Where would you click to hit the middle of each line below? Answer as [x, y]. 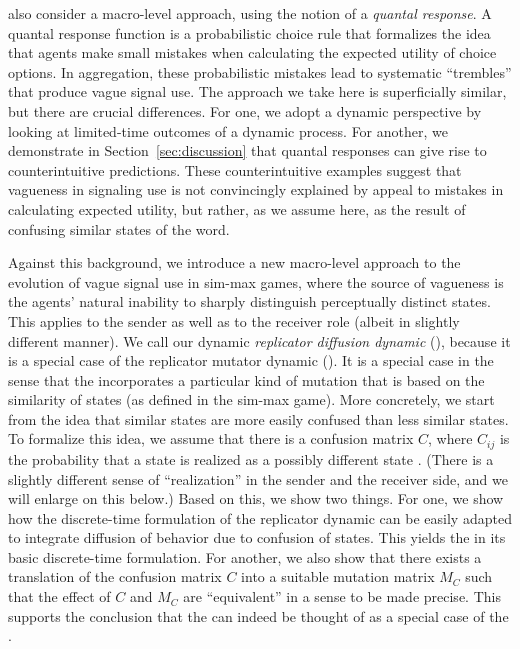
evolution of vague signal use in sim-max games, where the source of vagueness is [256, 281]
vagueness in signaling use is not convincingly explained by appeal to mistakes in [256, 189]
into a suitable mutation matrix [338, 576]
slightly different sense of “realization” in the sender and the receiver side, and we [258, 478]
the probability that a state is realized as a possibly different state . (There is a [251, 458]
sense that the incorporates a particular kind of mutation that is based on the [246, 379]
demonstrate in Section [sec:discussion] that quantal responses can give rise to [247, 150]
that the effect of [59, 596]
